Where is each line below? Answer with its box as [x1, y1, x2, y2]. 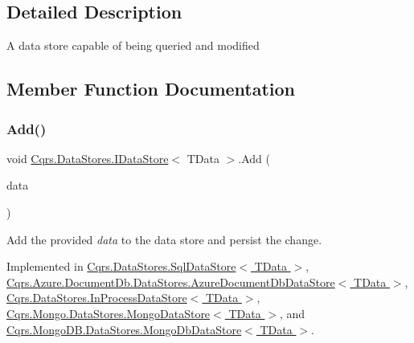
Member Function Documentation [6, 76, 296, 101]
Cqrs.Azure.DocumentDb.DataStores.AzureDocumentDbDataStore [6, 273, 335, 290]
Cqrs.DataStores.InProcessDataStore [6, 289, 187, 306]
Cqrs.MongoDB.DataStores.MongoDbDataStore [6, 321, 242, 337]
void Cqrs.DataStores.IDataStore [6, 149, 169, 166]
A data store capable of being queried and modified [6, 37, 260, 54]
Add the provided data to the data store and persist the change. [6, 231, 322, 247]
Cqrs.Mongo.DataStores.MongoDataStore [6, 304, 211, 321]
